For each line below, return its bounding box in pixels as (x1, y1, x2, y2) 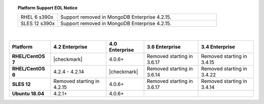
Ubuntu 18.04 (12, 90, 44, 97)
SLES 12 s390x (20, 20, 55, 27)
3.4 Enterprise (201, 43, 236, 50)
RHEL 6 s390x (20, 14, 54, 20)
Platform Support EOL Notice (18, 5, 78, 11)
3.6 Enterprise (147, 43, 181, 50)
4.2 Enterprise (53, 43, 88, 50)
